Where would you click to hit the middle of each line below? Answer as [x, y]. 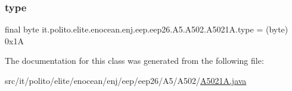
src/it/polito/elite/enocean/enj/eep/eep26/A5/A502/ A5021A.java [126, 80]
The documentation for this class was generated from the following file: [134, 61]
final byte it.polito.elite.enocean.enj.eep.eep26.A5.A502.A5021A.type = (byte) [147, 29]
